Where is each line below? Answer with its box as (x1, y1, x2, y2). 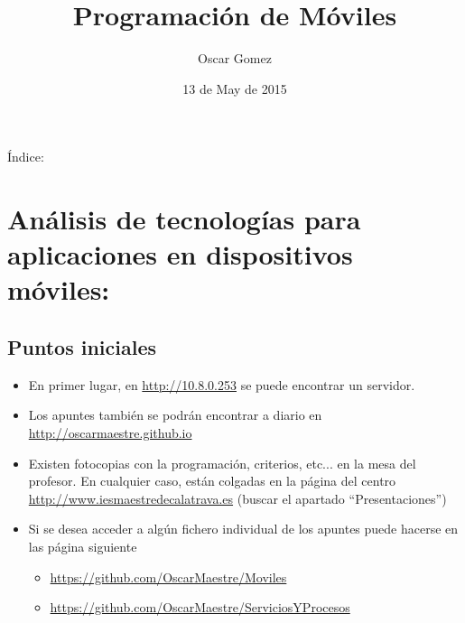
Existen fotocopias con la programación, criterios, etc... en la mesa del (28, 453, 416, 472)
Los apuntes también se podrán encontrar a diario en (28, 405, 322, 424)
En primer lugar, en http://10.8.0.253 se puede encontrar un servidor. (28, 375, 415, 394)
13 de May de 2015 (182, 79, 287, 98)
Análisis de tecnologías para (7, 200, 361, 237)
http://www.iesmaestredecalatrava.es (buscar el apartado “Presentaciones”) (28, 488, 447, 507)
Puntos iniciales (7, 333, 156, 361)
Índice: (7, 147, 44, 166)
